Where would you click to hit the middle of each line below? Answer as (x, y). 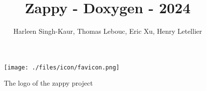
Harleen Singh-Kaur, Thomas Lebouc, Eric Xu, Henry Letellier (108, 31)
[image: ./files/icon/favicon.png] (62, 67)
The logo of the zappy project (48, 83)
